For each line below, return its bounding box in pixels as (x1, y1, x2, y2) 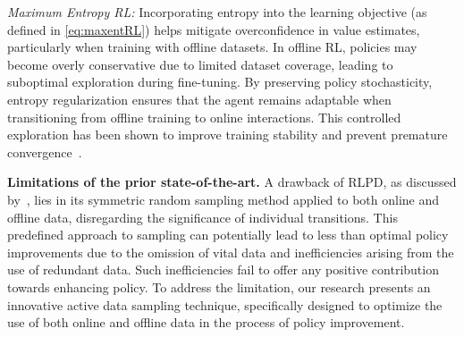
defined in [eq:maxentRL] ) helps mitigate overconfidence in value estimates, (7, 20, 420, 38)
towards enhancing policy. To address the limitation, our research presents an (7, 277, 431, 296)
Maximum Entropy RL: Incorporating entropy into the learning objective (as (7, 3, 427, 21)
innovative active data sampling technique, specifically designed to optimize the (7, 295, 443, 314)
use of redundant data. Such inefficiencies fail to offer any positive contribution (7, 260, 439, 279)
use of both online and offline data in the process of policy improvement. (7, 313, 405, 332)
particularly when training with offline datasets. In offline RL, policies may (7, 38, 418, 56)
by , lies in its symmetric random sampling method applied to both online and (7, 190, 440, 208)
